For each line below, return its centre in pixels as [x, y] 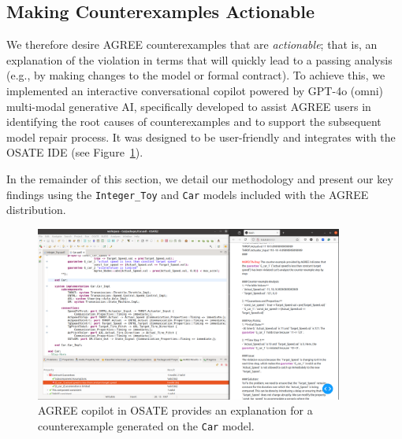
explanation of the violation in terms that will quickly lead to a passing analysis [199, 59]
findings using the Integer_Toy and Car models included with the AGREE [188, 194]
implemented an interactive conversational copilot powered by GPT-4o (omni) [195, 90]
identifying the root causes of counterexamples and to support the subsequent [194, 122]
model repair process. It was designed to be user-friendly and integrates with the [201, 136]
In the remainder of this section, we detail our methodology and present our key [200, 178]
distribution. [36, 210]
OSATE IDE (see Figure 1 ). [75, 152]
